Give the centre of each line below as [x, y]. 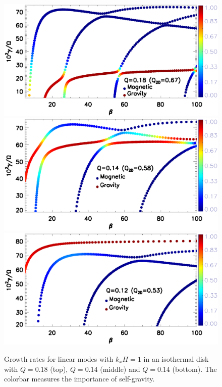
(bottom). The [195, 369]
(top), [59, 369]
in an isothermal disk [176, 358]
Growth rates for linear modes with [59, 358]
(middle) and [120, 369]
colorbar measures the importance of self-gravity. [79, 379]
